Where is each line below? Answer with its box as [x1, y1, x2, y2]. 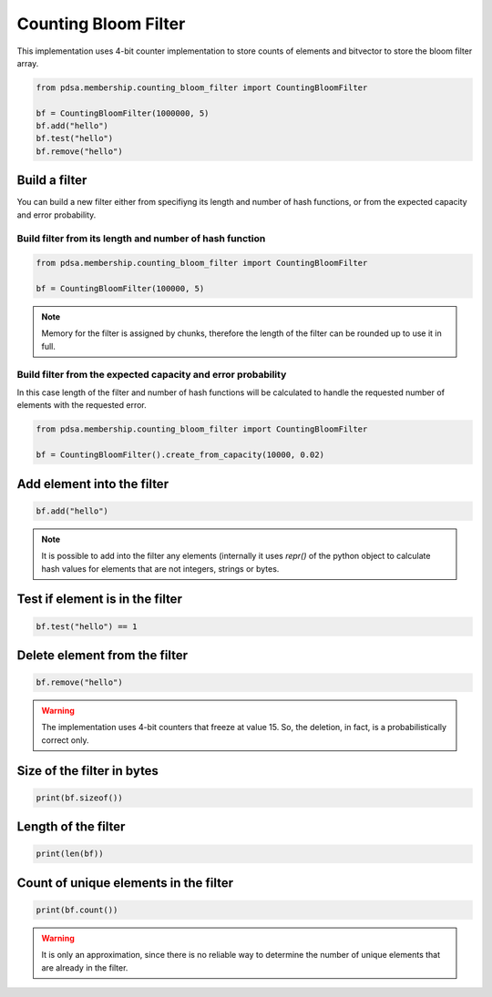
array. [16, 57, 39, 68]
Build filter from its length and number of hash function [16, 232, 266, 245]
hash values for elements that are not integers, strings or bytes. [41, 563, 280, 574]
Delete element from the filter [16, 647, 189, 663]
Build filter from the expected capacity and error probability [16, 368, 287, 381]
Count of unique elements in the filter [16, 875, 234, 890]
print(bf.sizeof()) [36, 792, 123, 803]
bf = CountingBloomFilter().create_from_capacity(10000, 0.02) [36, 450, 325, 460]
